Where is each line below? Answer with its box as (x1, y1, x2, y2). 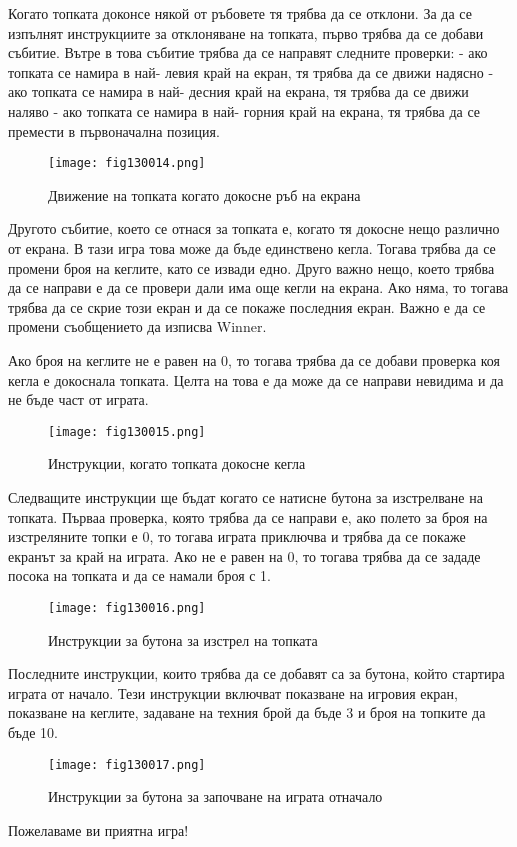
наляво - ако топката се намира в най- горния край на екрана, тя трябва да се (8, 100, 481, 121)
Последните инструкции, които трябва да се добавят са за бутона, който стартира (8, 663, 505, 684)
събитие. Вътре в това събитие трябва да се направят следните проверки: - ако (8, 42, 488, 63)
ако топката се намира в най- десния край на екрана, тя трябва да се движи (8, 81, 469, 102)
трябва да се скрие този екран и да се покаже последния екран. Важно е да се (8, 296, 486, 317)
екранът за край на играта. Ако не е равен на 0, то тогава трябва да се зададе (8, 545, 481, 566)
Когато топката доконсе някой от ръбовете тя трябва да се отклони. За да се (8, 3, 472, 23)
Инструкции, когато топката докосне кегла (48, 453, 306, 474)
